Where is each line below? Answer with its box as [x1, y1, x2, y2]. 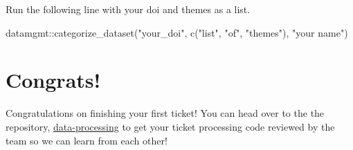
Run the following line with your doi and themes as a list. [6, 2, 251, 16]
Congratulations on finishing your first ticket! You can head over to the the [6, 106, 325, 120]
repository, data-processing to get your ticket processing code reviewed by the [6, 119, 335, 133]
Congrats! [6, 66, 101, 94]
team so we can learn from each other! [6, 133, 168, 147]
